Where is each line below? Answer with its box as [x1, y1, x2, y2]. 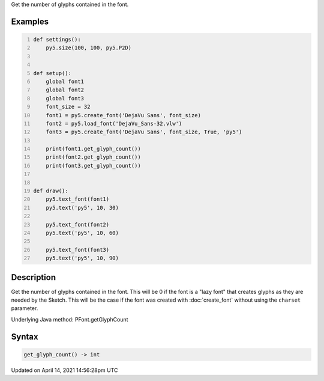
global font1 [46, 78, 84, 85]
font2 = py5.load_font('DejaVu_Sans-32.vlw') [46, 120, 182, 127]
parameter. [11, 305, 38, 312]
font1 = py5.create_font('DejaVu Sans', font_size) [46, 112, 201, 118]
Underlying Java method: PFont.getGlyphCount [11, 315, 128, 323]
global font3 [46, 95, 84, 102]
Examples [11, 16, 49, 26]
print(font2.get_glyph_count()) [46, 154, 141, 160]
